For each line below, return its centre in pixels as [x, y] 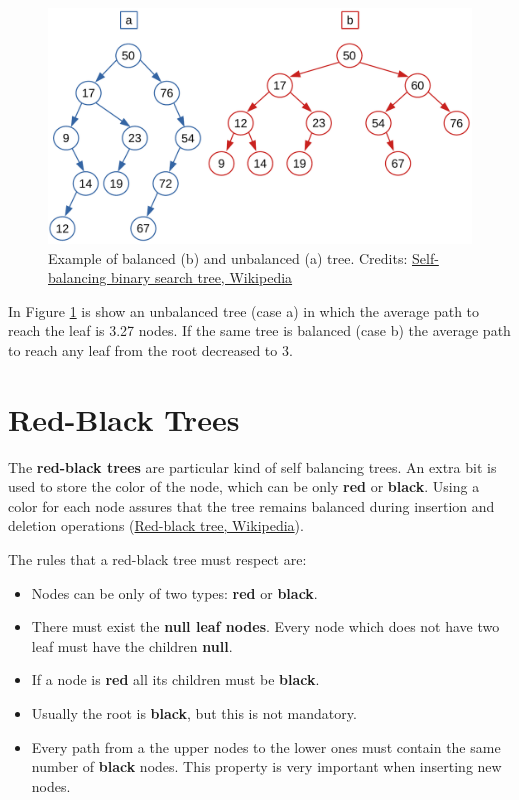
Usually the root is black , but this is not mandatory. [194, 713]
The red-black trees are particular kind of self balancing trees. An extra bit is [252, 466]
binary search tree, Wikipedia [202, 277]
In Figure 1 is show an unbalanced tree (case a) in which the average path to [244, 310]
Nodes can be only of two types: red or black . [174, 592]
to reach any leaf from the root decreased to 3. [150, 349]
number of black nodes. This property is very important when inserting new [266, 766]
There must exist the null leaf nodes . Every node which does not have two [265, 626]
